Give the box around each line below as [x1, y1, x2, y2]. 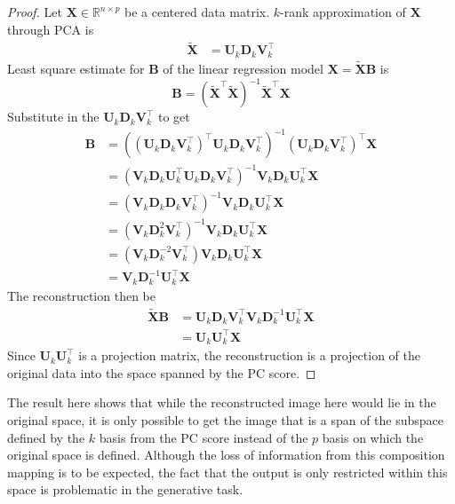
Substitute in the [7, 107, 100, 126]
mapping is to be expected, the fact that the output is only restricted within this [7, 462, 448, 481]
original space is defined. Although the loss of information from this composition [7, 445, 445, 464]
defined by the [7, 428, 85, 446]
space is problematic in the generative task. [7, 480, 243, 499]
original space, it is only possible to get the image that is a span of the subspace [7, 411, 444, 429]
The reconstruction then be [7, 286, 156, 304]
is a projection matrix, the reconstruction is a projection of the [78, 346, 420, 365]
